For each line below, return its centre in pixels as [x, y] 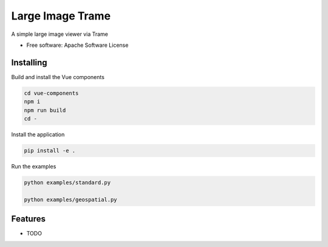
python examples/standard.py [67, 182]
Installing [29, 62]
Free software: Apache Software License [77, 45]
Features [28, 219]
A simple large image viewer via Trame [60, 34]
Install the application [38, 134]
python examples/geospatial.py [71, 200]
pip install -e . [50, 150]
